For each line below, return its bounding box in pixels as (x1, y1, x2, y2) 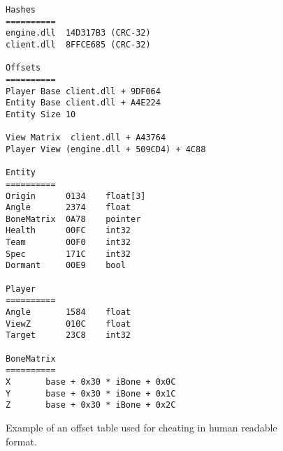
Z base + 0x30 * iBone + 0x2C (6, 400, 176, 411)
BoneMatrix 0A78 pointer (6, 214, 141, 224)
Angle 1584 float (6, 307, 131, 318)
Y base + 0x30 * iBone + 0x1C (6, 388, 176, 399)
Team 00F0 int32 (6, 237, 131, 248)
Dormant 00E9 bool (6, 260, 126, 271)
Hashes (6, 5, 36, 15)
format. (6, 434, 37, 448)
